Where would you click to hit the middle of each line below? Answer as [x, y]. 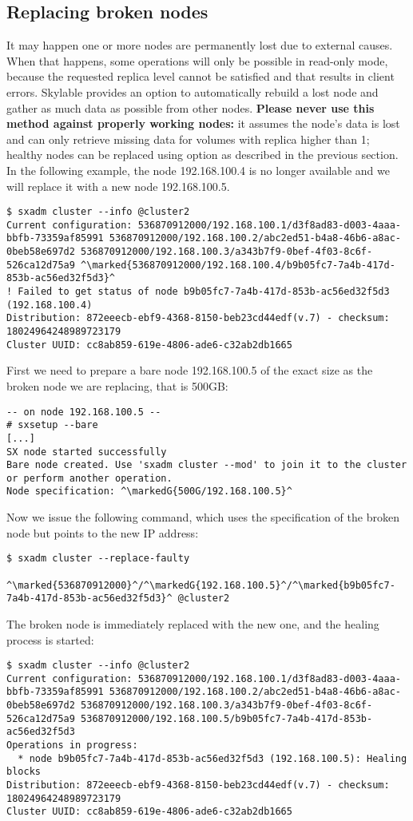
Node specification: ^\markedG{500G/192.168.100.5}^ [149, 492]
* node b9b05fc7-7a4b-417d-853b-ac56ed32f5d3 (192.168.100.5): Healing [212, 758]
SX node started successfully [87, 452]
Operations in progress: [72, 746]
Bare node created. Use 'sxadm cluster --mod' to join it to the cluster [207, 465]
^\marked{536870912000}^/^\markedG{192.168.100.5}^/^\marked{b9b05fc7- [201, 585]
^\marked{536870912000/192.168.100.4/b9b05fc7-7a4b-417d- [238, 265]
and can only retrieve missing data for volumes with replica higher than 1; [188, 139]
